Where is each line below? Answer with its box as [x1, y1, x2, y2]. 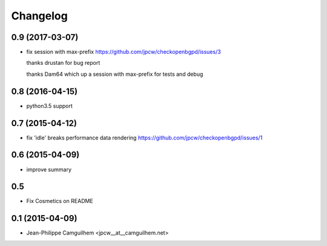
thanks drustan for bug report [26, 59, 101, 67]
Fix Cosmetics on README [26, 198, 93, 205]
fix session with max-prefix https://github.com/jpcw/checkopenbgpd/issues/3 [26, 48, 221, 56]
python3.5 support [26, 102, 73, 109]
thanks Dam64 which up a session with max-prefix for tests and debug [26, 70, 203, 78]
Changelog [11, 9, 68, 22]
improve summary [26, 165, 72, 173]
